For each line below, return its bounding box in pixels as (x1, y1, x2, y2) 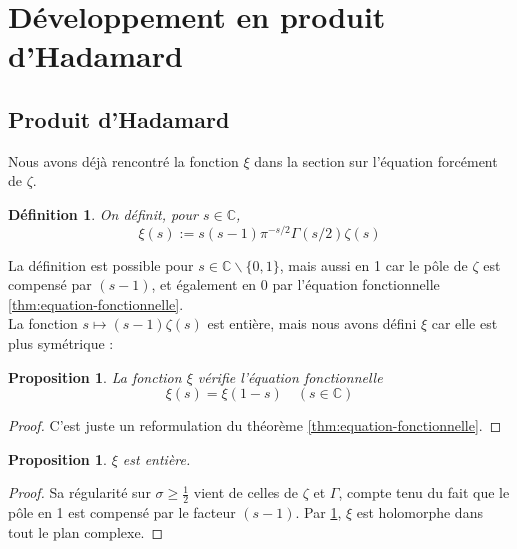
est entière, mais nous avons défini (207, 313, 417, 334)
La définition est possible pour (8, 254, 194, 275)
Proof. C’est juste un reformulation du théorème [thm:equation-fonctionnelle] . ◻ (8, 415, 502, 436)
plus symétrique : (8, 333, 114, 353)
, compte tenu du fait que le (338, 482, 510, 503)
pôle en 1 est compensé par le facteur (8, 502, 236, 523)
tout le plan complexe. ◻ (8, 521, 164, 542)
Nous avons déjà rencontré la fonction (8, 150, 239, 171)
